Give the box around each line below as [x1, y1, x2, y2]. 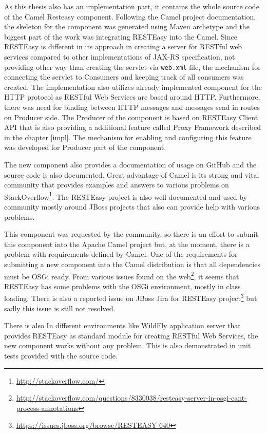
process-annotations [16, 402, 79, 413]
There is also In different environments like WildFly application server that [4, 320, 241, 331]
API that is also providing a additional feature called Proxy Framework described [4, 122, 261, 133]
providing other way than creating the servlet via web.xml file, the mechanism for [4, 61, 261, 72]
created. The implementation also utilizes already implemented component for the [4, 81, 262, 92]
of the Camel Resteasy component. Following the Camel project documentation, [4, 11, 256, 22]
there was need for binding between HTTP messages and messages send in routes [4, 102, 260, 112]
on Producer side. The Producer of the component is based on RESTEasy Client [4, 111, 258, 122]
